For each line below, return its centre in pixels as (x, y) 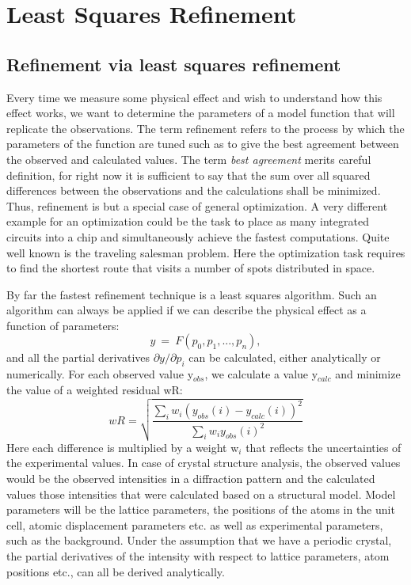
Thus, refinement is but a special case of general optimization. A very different (197, 205)
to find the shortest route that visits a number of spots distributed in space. (191, 268)
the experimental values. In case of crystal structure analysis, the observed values (204, 463)
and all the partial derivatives (78, 357)
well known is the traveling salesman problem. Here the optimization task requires (206, 252)
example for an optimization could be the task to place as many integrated (188, 221)
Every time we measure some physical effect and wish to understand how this (194, 97)
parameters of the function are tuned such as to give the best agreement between (203, 144)
